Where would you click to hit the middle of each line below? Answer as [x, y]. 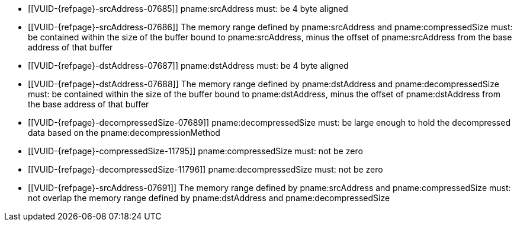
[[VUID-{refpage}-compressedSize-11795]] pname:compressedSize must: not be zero [195, 151]
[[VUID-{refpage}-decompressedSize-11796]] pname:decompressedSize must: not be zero [205, 169]
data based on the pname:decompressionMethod [124, 133]
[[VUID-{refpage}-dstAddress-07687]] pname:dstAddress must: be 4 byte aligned [188, 66]
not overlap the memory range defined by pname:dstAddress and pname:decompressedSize [209, 198]
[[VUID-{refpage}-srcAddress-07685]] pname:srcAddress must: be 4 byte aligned [188, 9]
